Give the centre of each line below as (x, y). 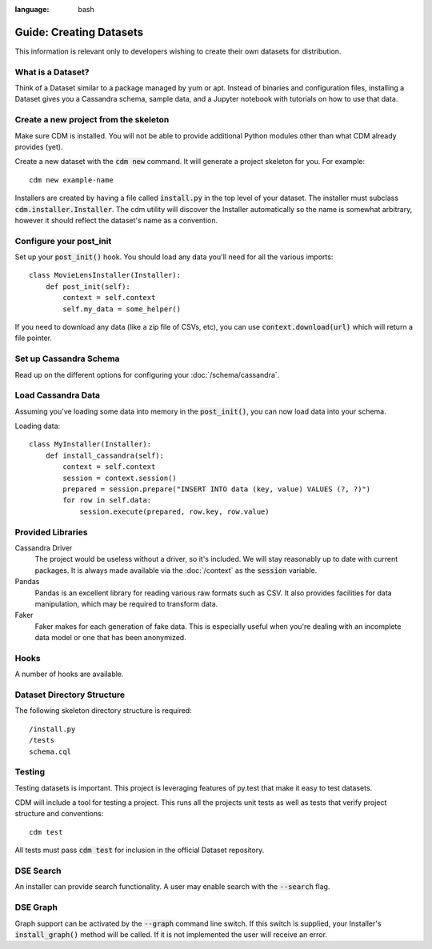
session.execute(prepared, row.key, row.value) (174, 511)
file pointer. (33, 338)
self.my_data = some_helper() (122, 309)
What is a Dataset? (52, 72)
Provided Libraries (51, 532)
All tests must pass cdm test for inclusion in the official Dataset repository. (140, 850)
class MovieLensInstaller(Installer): (105, 275)
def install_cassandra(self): (104, 455)
